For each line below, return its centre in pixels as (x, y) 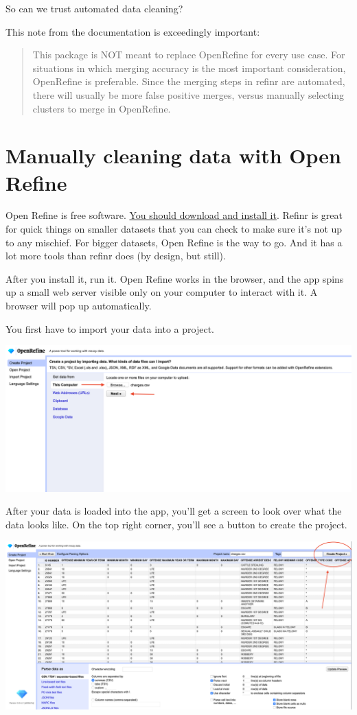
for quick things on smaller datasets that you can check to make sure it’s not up (174, 229)
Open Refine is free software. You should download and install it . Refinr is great (174, 215)
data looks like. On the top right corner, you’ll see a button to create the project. (176, 525)
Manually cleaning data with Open (173, 155)
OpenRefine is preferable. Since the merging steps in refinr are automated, (189, 81)
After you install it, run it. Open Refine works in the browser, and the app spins (175, 278)
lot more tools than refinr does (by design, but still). (116, 256)
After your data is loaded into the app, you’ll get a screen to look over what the (174, 511)
